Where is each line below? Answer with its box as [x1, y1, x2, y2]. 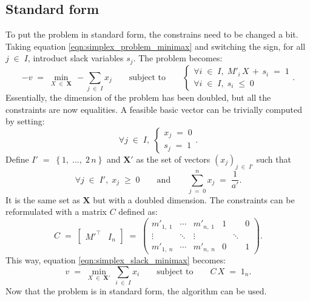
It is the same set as [5, 193, 80, 206]
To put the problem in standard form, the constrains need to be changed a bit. [5, 28, 298, 41]
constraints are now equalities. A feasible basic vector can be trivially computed [5, 103, 302, 115]
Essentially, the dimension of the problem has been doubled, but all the [5, 91, 271, 104]
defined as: [118, 205, 158, 218]
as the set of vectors [136, 152, 211, 165]
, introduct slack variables [27, 52, 124, 64]
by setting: [5, 115, 45, 127]
